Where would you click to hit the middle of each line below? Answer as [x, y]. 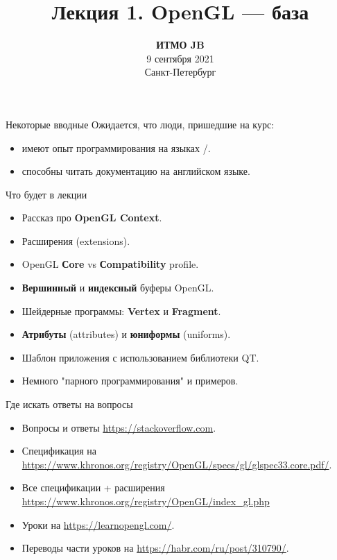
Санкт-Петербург [180, 72]
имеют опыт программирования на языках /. [116, 147]
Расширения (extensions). [76, 240]
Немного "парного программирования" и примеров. [130, 381]
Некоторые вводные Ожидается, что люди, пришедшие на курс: [140, 124]
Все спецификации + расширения [93, 487]
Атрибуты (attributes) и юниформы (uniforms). [126, 334]
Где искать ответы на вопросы [69, 404]
